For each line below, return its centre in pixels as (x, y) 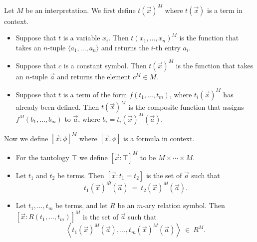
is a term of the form (95, 94)
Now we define (26, 138)
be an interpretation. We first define (81, 10)
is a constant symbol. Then (105, 65)
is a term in (225, 10)
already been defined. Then (57, 107)
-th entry (167, 47)
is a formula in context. (159, 138)
